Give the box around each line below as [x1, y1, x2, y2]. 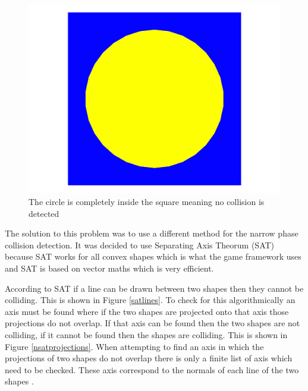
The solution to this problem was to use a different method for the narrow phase [5, 227, 298, 239]
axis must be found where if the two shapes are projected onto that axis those [5, 305, 289, 317]
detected [29, 207, 59, 219]
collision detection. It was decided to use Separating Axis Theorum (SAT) [5, 238, 275, 251]
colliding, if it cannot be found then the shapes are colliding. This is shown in [5, 329, 288, 340]
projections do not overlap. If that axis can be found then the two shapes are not [5, 317, 300, 329]
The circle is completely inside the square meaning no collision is [29, 195, 265, 208]
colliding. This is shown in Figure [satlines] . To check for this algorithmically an [5, 294, 296, 306]
